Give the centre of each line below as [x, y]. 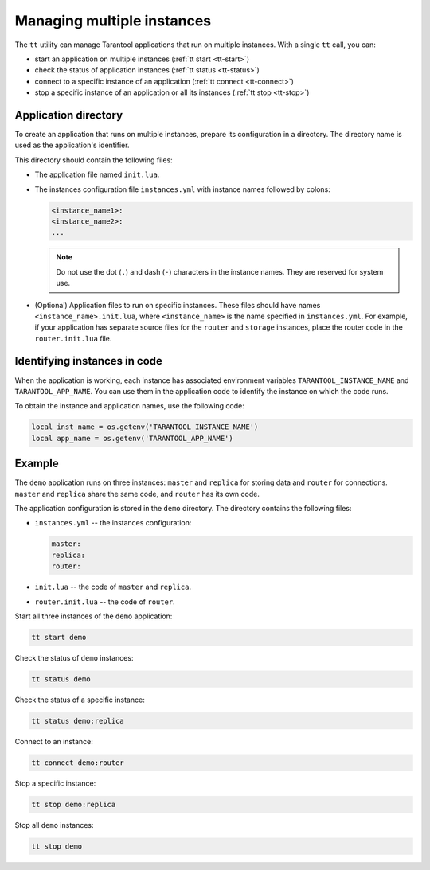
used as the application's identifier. [72, 145]
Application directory [69, 115]
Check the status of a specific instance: [80, 700]
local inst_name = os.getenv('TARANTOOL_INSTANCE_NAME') [145, 427]
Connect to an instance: [54, 741]
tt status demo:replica [78, 721]
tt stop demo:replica [74, 804]
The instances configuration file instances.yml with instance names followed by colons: [182, 189]
